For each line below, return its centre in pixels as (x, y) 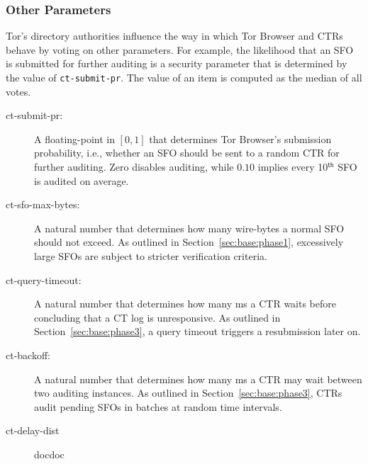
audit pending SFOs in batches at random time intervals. (158, 406)
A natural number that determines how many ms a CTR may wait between (198, 379)
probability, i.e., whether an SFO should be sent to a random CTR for (187, 153)
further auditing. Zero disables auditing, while (134, 167)
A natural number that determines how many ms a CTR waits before (185, 304)
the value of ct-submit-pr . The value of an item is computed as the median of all (184, 77)
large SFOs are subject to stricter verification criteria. (151, 256)
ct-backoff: (28, 355)
